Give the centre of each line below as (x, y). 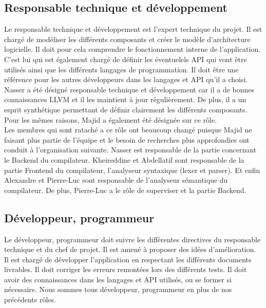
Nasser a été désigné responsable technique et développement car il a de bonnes (129, 89)
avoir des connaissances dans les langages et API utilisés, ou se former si (118, 279)
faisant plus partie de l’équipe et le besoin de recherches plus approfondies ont (127, 139)
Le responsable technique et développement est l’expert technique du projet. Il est (133, 29)
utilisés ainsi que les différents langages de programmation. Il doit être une (121, 69)
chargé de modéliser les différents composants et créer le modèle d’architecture (127, 39)
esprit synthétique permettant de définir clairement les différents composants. (126, 109)
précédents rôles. (30, 300)
